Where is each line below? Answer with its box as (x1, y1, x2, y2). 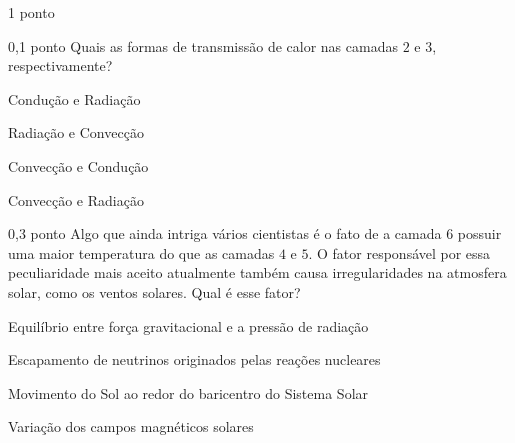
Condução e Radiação (8, 88, 141, 109)
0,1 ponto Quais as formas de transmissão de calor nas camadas (8, 35, 398, 56)
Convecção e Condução (8, 155, 149, 176)
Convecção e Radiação (8, 189, 144, 210)
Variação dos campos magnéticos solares (8, 416, 254, 437)
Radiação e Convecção (8, 122, 144, 143)
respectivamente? (8, 55, 113, 76)
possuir (457, 223, 502, 244)
